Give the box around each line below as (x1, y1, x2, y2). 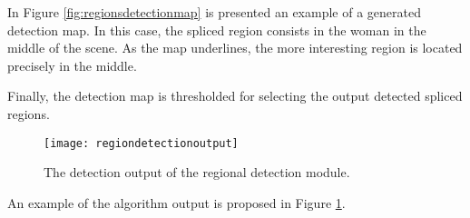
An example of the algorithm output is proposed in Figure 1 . (7, 193, 346, 212)
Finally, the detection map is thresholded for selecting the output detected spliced (7, 86, 463, 105)
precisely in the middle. (7, 55, 137, 74)
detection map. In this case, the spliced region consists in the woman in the (7, 20, 426, 39)
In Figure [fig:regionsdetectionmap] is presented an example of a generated (7, 3, 421, 21)
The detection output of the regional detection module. (44, 163, 350, 182)
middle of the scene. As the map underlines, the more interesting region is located (7, 38, 463, 57)
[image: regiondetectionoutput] (44, 136, 239, 150)
